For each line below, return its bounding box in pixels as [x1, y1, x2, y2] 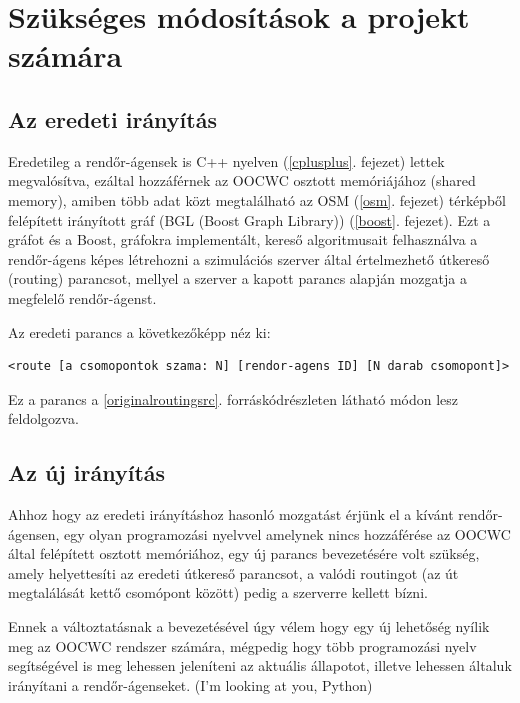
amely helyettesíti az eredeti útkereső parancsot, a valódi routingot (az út [8, 562, 459, 583]
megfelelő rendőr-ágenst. [8, 287, 157, 308]
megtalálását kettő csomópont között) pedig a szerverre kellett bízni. [8, 582, 428, 603]
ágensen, [8, 523, 60, 544]
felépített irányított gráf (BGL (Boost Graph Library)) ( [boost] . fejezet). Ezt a [8, 209, 491, 230]
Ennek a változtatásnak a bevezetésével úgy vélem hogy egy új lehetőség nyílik [8, 616, 490, 637]
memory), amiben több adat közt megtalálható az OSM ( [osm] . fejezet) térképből [8, 189, 506, 210]
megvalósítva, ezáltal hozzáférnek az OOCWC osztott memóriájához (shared [8, 170, 476, 191]
